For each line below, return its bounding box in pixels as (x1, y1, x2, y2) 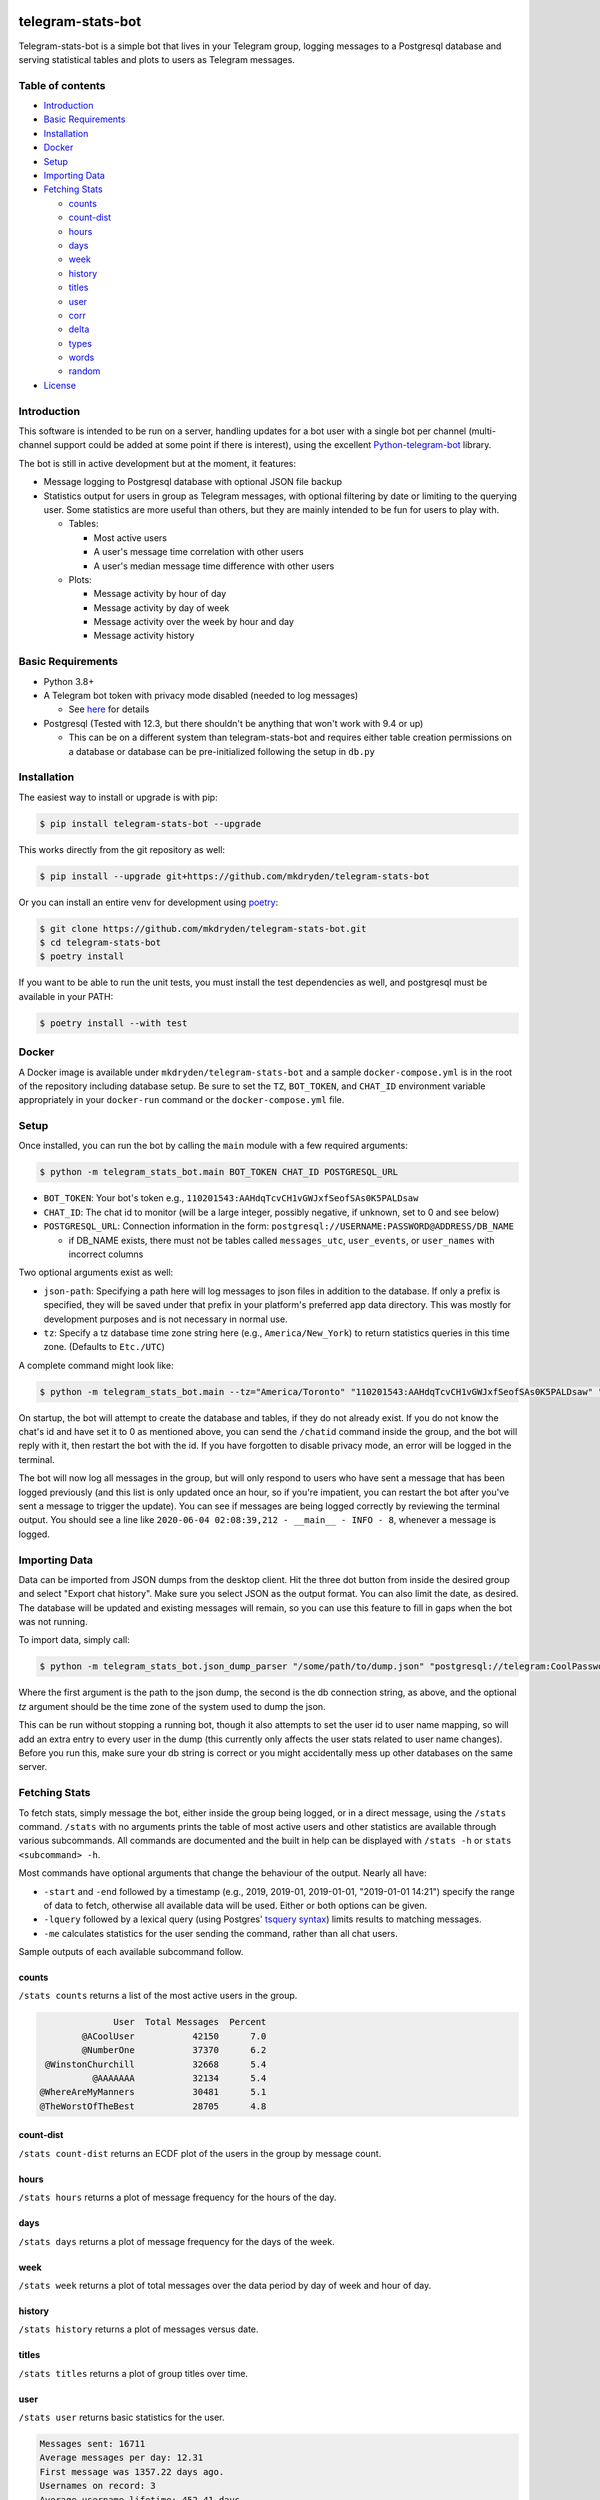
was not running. (18, 1616, 89, 1628)
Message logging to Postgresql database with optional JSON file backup (43, 476, 342, 488)
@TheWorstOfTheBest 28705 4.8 (39, 2100, 267, 2112)
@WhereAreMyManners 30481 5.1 (39, 2086, 267, 2098)
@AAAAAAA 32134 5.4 (91, 2073, 267, 2084)
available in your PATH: (18, 990, 114, 1002)
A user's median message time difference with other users (93, 560, 335, 572)
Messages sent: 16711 (39, 2438, 146, 2450)
